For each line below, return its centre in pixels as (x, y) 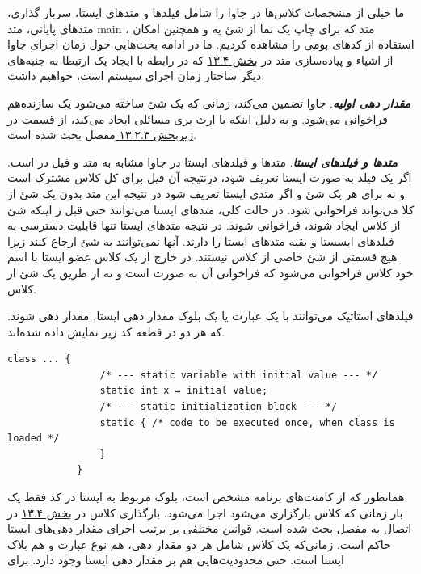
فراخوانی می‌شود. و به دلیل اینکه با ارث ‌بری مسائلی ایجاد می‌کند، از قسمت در (198, 118)
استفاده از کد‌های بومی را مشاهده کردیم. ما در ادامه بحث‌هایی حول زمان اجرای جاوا (211, 44)
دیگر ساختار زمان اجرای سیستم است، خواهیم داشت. (136, 76)
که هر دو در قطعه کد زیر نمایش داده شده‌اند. (116, 331)
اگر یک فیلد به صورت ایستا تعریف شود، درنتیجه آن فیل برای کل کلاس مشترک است (210, 177)
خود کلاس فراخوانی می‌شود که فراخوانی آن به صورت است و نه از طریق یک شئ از (210, 272)
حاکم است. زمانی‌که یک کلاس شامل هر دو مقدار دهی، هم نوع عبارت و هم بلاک (199, 544)
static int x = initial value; (184, 391)
